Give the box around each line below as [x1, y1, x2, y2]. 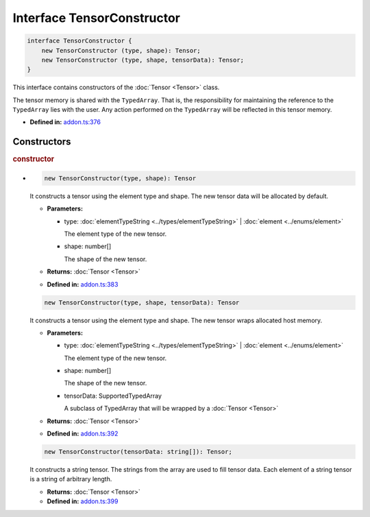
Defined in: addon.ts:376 [29, 118, 101, 126]
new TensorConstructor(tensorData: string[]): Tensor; [44, 448, 232, 456]
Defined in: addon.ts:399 [47, 497, 119, 505]
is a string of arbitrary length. [29, 475, 112, 483]
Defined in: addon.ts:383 [47, 280, 119, 288]
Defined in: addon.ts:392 [47, 429, 119, 438]
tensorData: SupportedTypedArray [64, 392, 162, 400]
